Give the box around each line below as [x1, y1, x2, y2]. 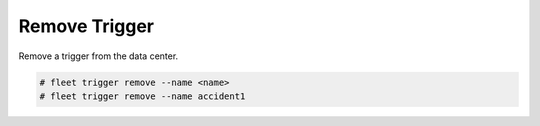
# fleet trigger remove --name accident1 [39, 90, 246, 102]
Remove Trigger [18, 15, 155, 37]
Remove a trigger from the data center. [18, 50, 179, 62]
